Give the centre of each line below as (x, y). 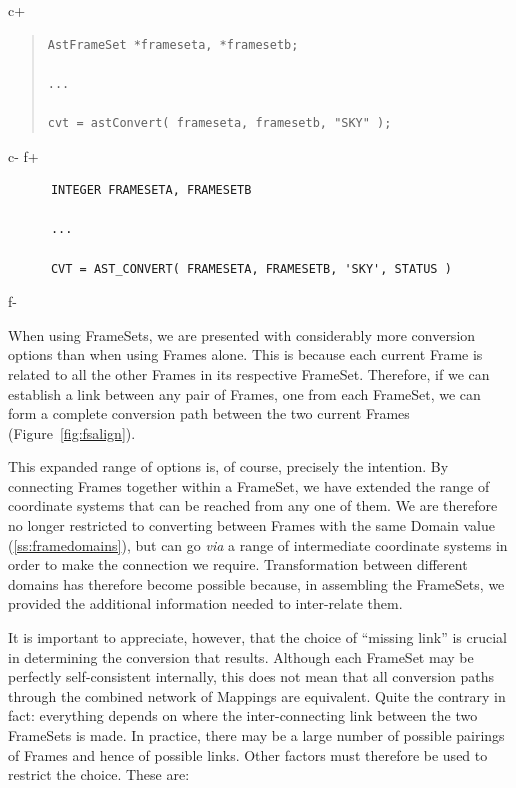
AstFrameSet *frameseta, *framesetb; (173, 44)
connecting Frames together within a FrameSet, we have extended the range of (249, 485)
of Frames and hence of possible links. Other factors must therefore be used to (248, 754)
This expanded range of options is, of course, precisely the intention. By (228, 466)
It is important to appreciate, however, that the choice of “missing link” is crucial (257, 637)
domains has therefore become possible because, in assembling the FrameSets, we (256, 583)
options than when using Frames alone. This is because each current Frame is (245, 354)
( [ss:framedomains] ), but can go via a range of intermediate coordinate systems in (258, 544)
